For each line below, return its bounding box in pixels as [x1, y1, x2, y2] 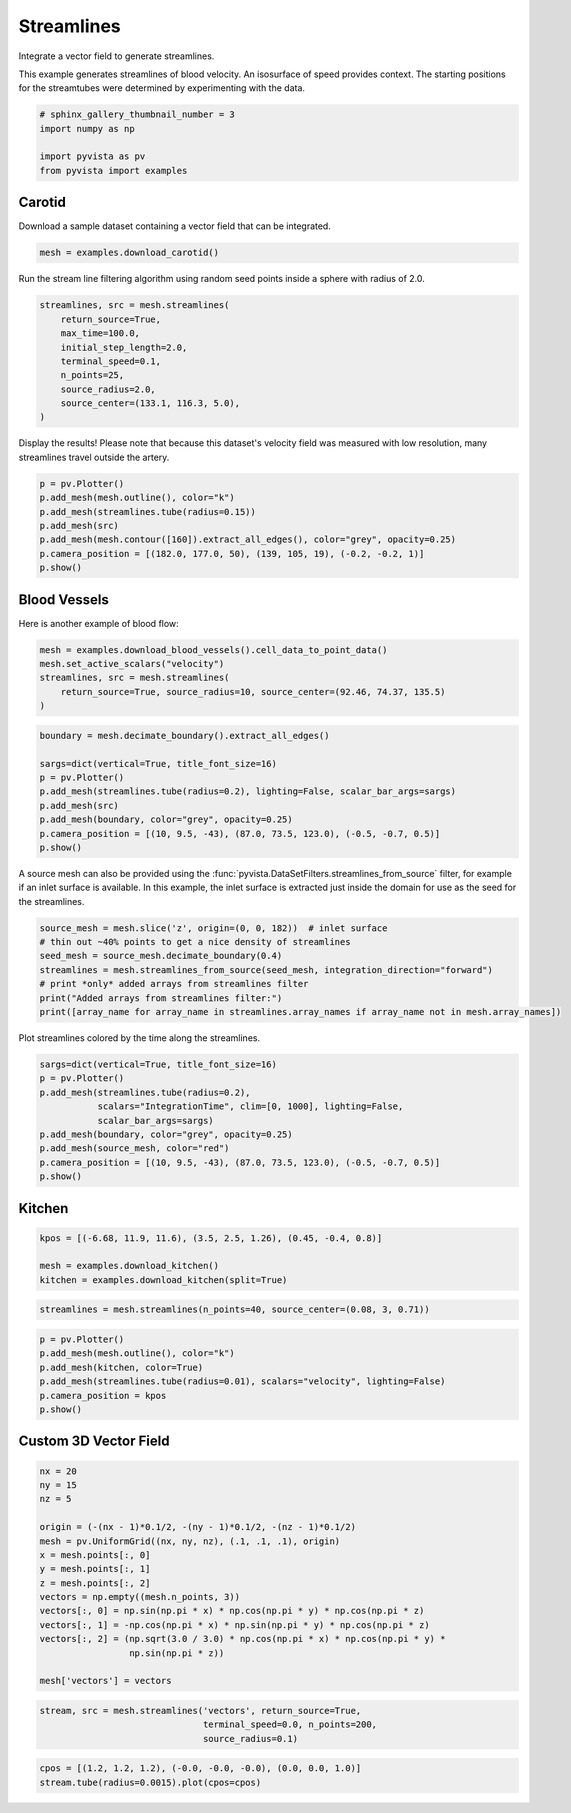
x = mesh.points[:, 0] [39, 1549, 151, 1560]
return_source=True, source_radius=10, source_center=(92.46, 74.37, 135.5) [60, 686, 446, 697]
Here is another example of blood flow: [18, 617, 179, 629]
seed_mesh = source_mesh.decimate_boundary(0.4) [39, 950, 283, 962]
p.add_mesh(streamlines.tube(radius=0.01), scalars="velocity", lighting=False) [39, 1376, 446, 1387]
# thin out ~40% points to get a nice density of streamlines [39, 936, 351, 948]
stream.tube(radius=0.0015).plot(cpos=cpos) [39, 1776, 262, 1788]
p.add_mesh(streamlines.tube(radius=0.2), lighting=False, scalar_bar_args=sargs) [39, 786, 457, 797]
